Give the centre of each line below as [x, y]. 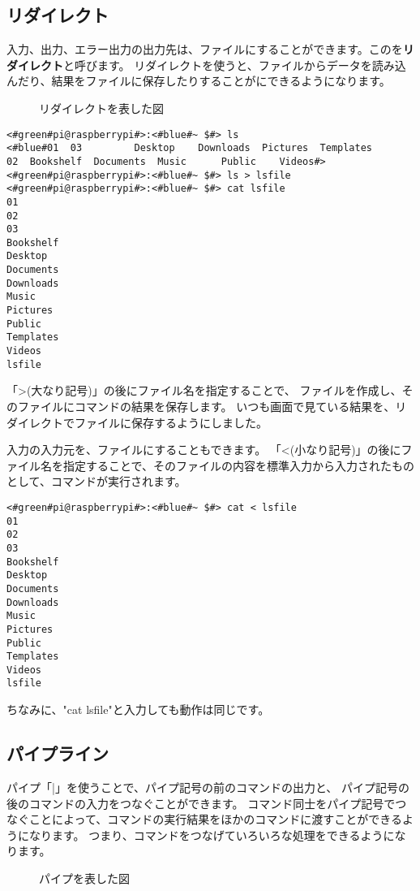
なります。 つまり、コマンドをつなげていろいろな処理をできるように [212, 835]
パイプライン [58, 753]
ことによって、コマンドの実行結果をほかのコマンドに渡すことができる [215, 819]
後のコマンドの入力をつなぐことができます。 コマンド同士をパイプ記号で [201, 803]
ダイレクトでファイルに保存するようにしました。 [137, 422]
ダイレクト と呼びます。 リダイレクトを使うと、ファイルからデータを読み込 [206, 65]
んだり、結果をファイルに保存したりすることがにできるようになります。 [199, 81]
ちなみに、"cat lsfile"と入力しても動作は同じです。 [138, 709]
